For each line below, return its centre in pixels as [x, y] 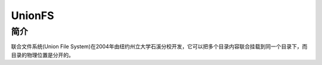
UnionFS [32, 16]
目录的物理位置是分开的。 [42, 55]
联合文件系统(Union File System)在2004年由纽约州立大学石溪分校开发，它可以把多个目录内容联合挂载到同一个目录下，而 [159, 47]
